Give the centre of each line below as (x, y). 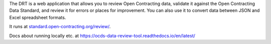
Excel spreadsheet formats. (38, 17)
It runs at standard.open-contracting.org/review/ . (60, 27)
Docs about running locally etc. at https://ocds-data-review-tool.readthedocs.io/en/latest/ (102, 36)
